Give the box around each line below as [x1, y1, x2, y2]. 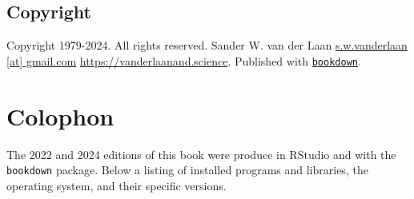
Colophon [6, 99, 115, 132]
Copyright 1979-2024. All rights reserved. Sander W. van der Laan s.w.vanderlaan [6, 37, 408, 54]
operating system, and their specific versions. [6, 177, 227, 193]
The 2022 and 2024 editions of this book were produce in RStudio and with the [6, 145, 396, 162]
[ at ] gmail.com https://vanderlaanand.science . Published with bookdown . [6, 52, 361, 69]
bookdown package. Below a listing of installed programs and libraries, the [6, 161, 368, 178]
